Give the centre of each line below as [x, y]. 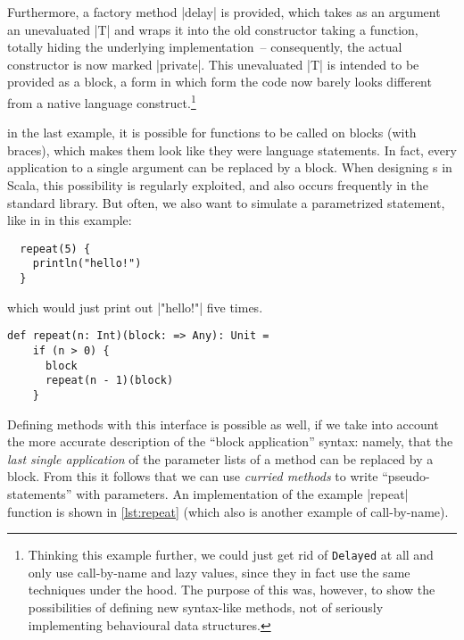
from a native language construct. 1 [102, 101]
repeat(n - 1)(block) [109, 381]
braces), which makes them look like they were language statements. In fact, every [232, 150]
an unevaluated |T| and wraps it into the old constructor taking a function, [213, 29]
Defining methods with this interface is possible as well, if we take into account [223, 424]
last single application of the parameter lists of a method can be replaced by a [220, 458]
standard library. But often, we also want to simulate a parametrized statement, [226, 202]
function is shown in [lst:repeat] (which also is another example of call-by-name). [228, 511]
